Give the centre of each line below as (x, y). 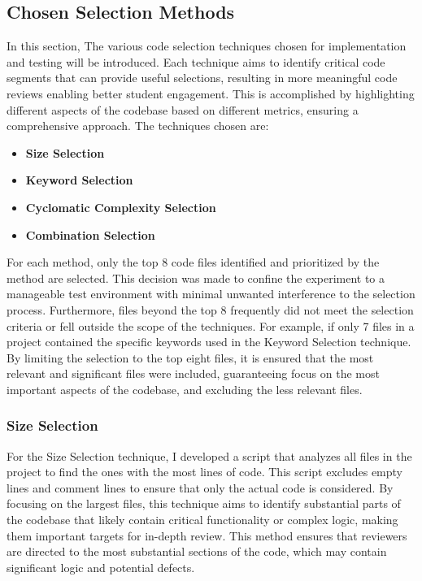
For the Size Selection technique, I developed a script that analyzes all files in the (209, 455)
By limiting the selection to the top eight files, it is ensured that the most (190, 357)
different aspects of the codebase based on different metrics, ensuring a (183, 109)
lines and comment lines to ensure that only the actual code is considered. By (200, 487)
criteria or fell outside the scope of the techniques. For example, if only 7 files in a (211, 325)
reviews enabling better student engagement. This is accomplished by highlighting (211, 93)
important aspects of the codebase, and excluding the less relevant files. (185, 389)
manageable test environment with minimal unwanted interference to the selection (211, 294)
